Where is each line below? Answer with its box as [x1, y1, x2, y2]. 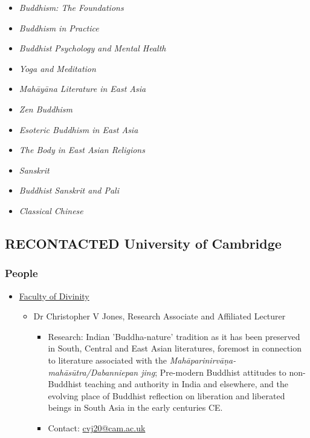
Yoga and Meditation [19, 62, 96, 74]
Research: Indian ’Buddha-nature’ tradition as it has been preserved [48, 330, 300, 342]
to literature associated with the [48, 353, 167, 366]
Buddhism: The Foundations [19, 1, 124, 13]
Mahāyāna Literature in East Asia [19, 82, 146, 95]
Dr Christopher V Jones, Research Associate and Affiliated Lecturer [33, 310, 286, 322]
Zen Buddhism [19, 102, 73, 115]
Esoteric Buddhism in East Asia [19, 123, 138, 136]
